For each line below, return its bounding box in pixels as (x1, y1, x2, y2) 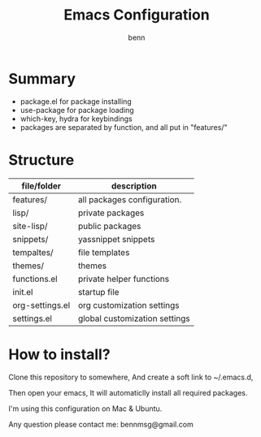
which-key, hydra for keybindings (20, 114, 133, 123)
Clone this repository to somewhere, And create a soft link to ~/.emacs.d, (8, 372, 254, 382)
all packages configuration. (77, 193, 182, 205)
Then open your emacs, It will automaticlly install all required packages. (8, 387, 248, 397)
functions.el (12, 273, 59, 284)
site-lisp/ (12, 220, 48, 231)
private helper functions (77, 273, 170, 284)
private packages (77, 207, 145, 218)
